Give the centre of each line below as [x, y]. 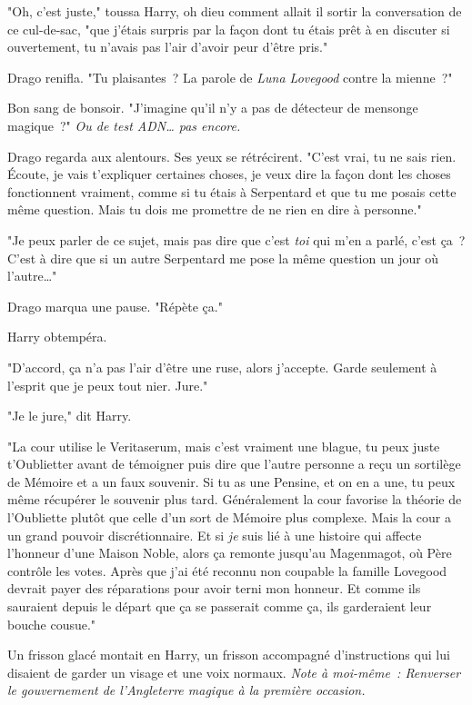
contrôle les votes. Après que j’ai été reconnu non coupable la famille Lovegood [227, 570]
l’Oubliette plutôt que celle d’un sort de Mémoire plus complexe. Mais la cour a [230, 517]
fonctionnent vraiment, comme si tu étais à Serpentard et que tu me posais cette [232, 191]
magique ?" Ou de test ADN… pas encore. [124, 125]
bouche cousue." [52, 624]
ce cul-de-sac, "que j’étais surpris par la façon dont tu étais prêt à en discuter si [229, 29]
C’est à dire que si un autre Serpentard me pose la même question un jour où [223, 258]
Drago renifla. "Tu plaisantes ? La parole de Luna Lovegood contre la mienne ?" [230, 77]
